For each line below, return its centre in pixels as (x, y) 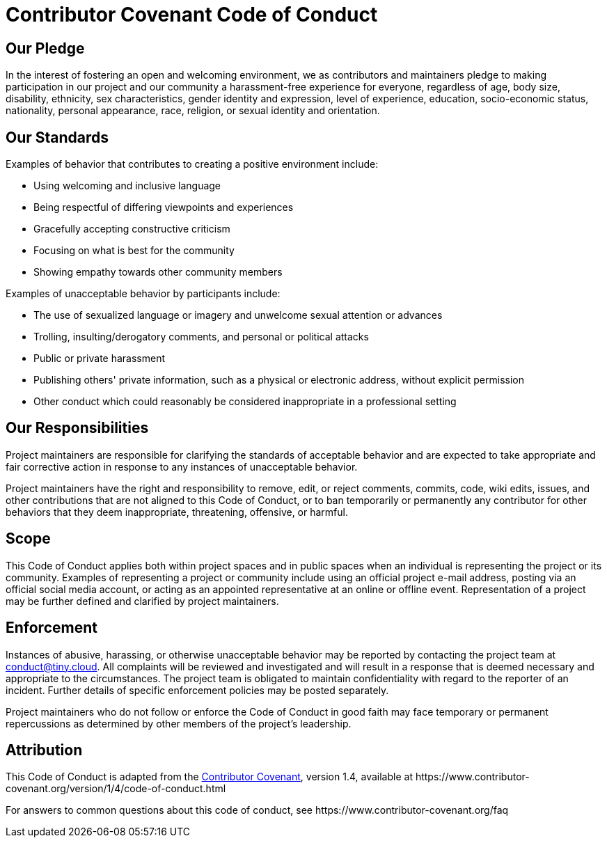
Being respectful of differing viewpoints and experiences (164, 207)
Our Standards (57, 137)
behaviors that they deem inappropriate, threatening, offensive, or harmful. (177, 512)
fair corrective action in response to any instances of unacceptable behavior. (182, 466)
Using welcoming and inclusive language (127, 186)
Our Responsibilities (77, 428)
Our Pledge (45, 48)
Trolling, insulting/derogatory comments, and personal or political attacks (201, 337)
